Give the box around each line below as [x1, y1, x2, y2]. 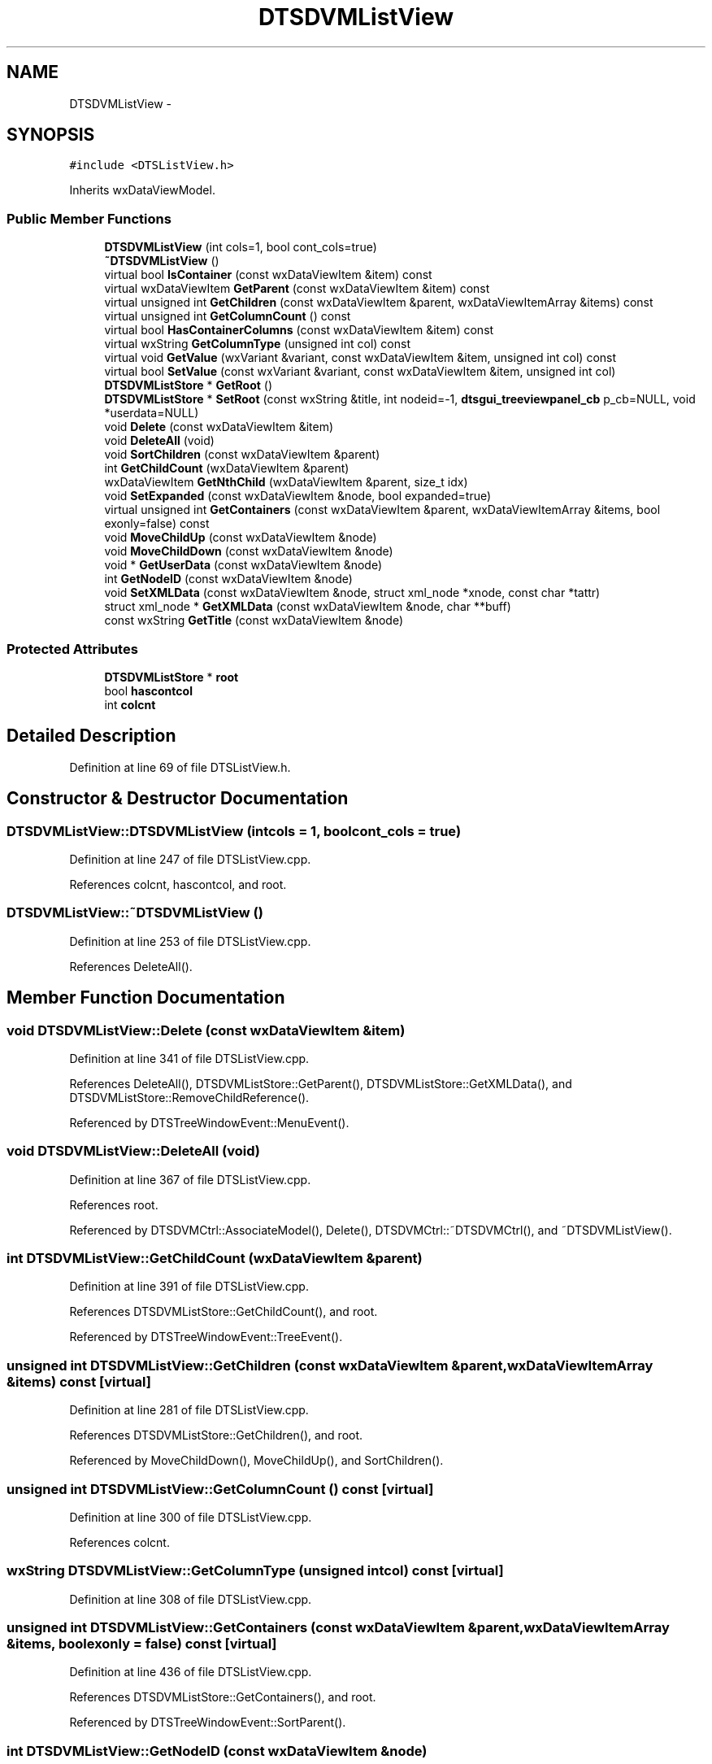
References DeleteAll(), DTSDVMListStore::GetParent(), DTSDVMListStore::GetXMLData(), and [69, 1076, 572, 1091]
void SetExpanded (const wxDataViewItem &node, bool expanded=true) [104, 489, 492, 503]
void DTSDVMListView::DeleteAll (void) [7, 1143, 261, 1160]
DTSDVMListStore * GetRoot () [104, 378, 273, 393]
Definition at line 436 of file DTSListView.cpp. [69, 1665, 312, 1679]
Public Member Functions [7, 210, 171, 227]
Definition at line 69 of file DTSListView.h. [69, 760, 291, 774]
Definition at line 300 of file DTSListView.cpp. [69, 1509, 312, 1524]
